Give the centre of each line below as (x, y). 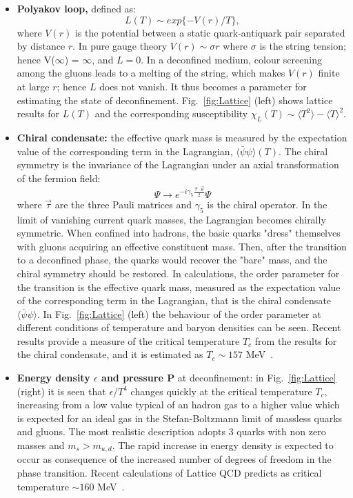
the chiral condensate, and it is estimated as (110, 354)
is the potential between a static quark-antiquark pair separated (210, 32)
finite (329, 73)
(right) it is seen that (61, 391)
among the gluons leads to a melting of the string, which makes (151, 73)
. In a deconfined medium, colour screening (231, 59)
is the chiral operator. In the (267, 204)
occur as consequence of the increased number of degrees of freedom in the (174, 459)
